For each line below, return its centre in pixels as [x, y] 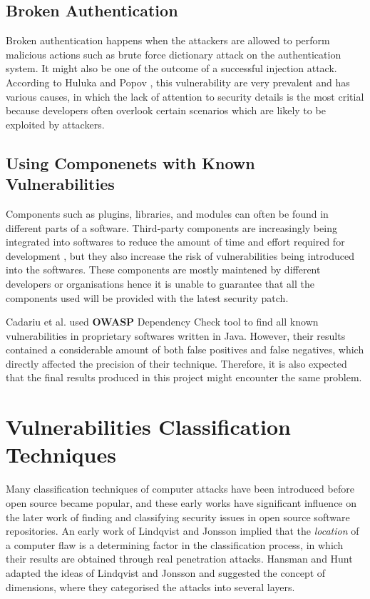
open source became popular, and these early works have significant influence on [181, 502]
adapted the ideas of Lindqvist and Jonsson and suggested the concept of [166, 572]
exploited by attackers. [55, 124]
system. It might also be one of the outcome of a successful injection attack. [171, 68]
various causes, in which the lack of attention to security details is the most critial [185, 96]
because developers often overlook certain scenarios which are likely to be [166, 110]
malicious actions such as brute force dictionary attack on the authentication [174, 54]
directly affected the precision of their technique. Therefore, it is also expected [176, 363]
